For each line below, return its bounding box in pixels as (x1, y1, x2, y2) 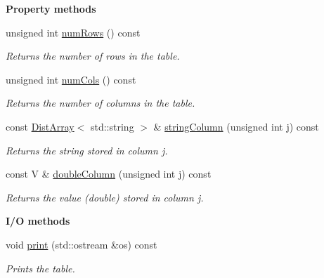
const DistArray (6, 119, 74, 133)
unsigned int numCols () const (6, 72, 136, 86)
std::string (90, 119, 134, 133)
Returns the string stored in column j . (6, 143, 168, 157)
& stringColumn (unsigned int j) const (153, 119, 319, 133)
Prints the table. (6, 260, 75, 275)
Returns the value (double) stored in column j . (6, 190, 204, 204)
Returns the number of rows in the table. (6, 48, 180, 63)
